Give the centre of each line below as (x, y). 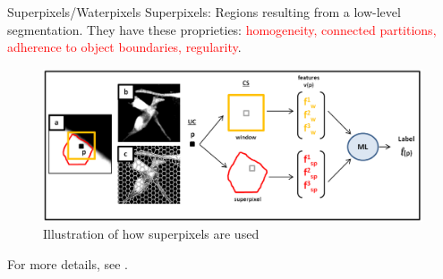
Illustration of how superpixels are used (151, 234)
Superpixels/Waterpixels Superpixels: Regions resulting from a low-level (204, 12)
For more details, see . (68, 263)
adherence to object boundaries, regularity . (124, 47)
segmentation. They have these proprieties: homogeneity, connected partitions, (222, 29)
